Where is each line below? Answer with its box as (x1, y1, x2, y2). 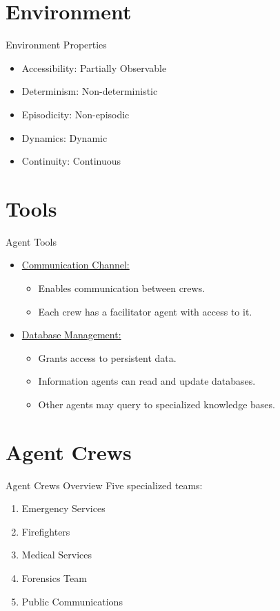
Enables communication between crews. (38, 281, 206, 295)
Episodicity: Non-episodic (21, 107, 130, 121)
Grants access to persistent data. (38, 350, 177, 365)
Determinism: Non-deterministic (21, 84, 158, 98)
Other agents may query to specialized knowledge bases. (38, 396, 275, 411)
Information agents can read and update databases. (38, 374, 256, 388)
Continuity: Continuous (21, 154, 121, 168)
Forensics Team (21, 571, 87, 585)
